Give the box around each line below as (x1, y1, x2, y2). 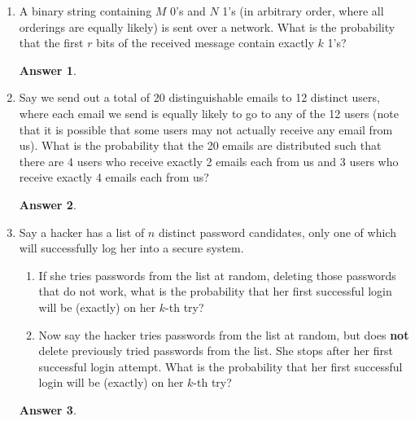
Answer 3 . (19, 401, 76, 418)
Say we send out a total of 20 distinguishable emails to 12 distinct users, (19, 89, 380, 106)
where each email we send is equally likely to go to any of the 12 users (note (19, 104, 399, 121)
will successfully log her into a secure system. (19, 239, 244, 257)
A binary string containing (19, 2, 152, 19)
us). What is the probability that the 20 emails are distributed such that (19, 137, 382, 154)
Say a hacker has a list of (19, 223, 145, 240)
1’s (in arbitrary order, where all (222, 2, 384, 19)
